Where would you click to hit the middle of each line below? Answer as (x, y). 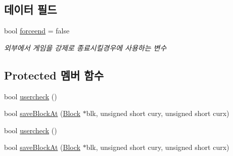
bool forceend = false (37, 31)
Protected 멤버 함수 (54, 75)
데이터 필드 (31, 9)
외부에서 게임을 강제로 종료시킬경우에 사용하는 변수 (85, 47)
